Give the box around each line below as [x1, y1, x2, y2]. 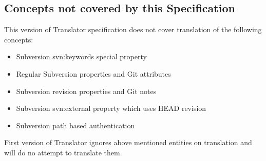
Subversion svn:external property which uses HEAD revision [16, 103, 206, 113]
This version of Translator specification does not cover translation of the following [4, 24, 262, 35]
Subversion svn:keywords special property [16, 51, 147, 62]
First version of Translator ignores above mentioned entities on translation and [4, 137, 252, 148]
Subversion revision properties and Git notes [16, 85, 157, 96]
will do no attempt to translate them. [4, 147, 122, 157]
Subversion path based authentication [16, 120, 135, 130]
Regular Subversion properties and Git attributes [16, 68, 171, 79]
